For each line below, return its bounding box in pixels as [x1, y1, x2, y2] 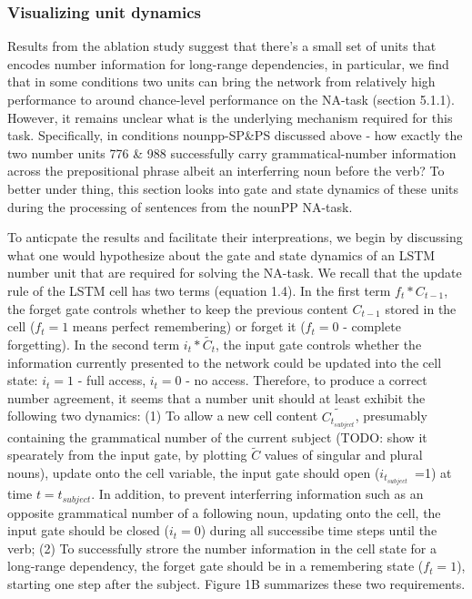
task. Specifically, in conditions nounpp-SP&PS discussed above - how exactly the [7, 126, 463, 145]
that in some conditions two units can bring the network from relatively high [7, 72, 436, 91]
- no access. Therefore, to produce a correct [186, 371, 427, 390]
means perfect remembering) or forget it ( [72, 317, 306, 336]
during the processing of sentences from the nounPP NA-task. [7, 197, 353, 216]
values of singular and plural [264, 445, 423, 464]
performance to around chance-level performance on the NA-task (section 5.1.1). [7, 90, 455, 108]
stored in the [385, 299, 457, 318]
